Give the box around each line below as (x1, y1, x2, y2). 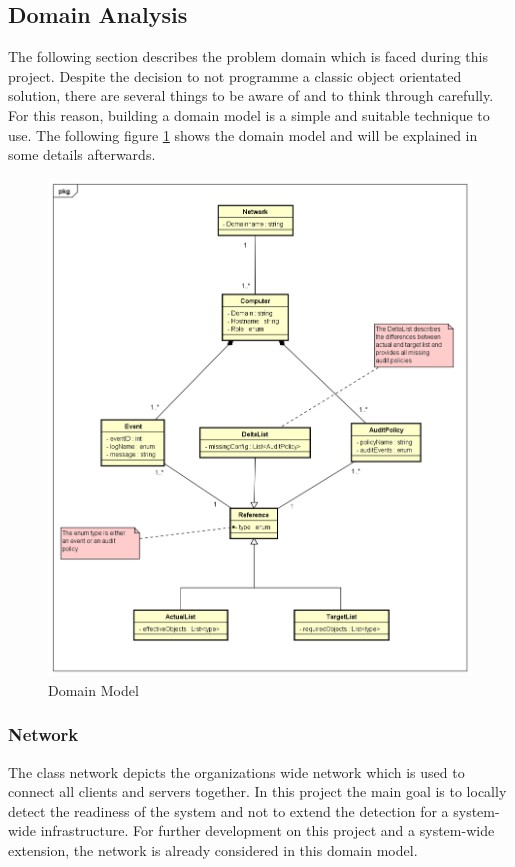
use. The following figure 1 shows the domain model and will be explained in (8, 124, 478, 145)
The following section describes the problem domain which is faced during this (8, 46, 489, 67)
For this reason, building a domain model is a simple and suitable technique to (8, 104, 490, 125)
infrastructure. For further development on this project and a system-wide (40, 820, 495, 841)
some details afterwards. (8, 144, 156, 165)
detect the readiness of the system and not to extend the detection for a (8, 800, 449, 821)
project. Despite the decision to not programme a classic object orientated (8, 65, 462, 86)
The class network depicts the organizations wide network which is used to (8, 761, 465, 782)
